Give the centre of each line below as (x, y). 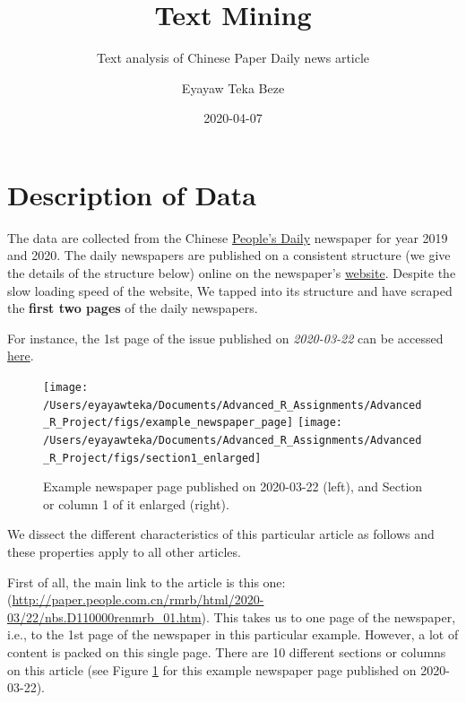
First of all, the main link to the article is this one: (147, 581)
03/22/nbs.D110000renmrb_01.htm (104, 616)
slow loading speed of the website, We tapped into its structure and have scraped (230, 290)
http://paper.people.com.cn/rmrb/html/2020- (138, 599)
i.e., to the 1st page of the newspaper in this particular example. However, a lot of (233, 634)
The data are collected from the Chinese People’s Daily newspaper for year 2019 (228, 237)
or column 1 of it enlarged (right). (136, 503)
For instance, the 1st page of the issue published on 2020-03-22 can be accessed (225, 338)
